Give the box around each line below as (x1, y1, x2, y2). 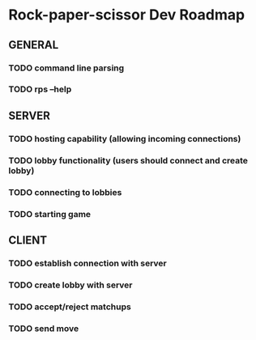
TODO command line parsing (8, 62, 125, 74)
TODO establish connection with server (8, 257, 168, 269)
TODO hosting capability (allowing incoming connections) (8, 133, 241, 144)
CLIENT (8, 233, 48, 247)
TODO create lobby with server (8, 279, 133, 291)
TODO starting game (8, 208, 92, 219)
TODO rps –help (8, 83, 72, 95)
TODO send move (8, 322, 79, 334)
